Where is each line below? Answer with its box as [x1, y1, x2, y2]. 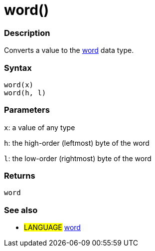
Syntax [4, 62, 32, 73]
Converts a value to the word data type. [4, 46, 134, 55]
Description [4, 27, 50, 38]
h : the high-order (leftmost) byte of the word [4, 138, 150, 147]
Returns [4, 171, 35, 181]
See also [4, 205, 38, 215]
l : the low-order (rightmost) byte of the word [4, 154, 152, 163]
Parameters [4, 105, 50, 115]
